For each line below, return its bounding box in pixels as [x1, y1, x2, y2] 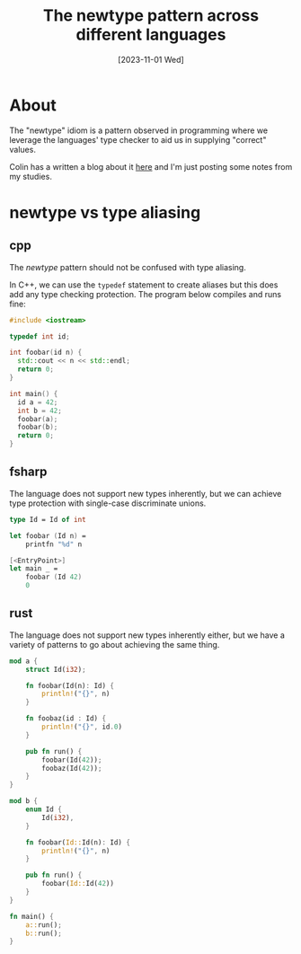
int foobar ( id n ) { [9, 348, 83, 358]
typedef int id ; [9, 331, 70, 341]
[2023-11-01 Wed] [118, 54, 184, 65]
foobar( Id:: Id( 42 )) [41, 879, 115, 888]
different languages [75, 24, 226, 45]
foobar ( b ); [17, 423, 58, 432]
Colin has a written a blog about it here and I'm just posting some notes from [9, 161, 293, 172]
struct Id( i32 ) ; [25, 665, 87, 674]
